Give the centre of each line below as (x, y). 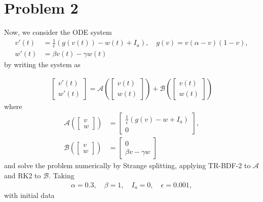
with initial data (29, 195)
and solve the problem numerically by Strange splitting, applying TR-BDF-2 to (127, 165)
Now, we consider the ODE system (58, 32)
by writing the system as (42, 64)
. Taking (62, 175)
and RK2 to (23, 175)
